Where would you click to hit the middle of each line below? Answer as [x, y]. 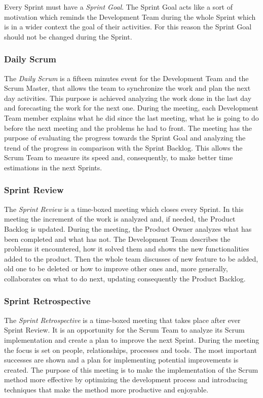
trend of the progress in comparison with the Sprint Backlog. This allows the [123, 147]
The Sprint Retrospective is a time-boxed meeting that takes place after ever [122, 320]
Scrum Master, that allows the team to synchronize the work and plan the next [127, 88]
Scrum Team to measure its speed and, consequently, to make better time [119, 157]
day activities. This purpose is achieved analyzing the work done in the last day [128, 98]
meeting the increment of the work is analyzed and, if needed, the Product [120, 219]
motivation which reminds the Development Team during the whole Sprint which [130, 16]
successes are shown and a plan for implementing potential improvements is [121, 360]
